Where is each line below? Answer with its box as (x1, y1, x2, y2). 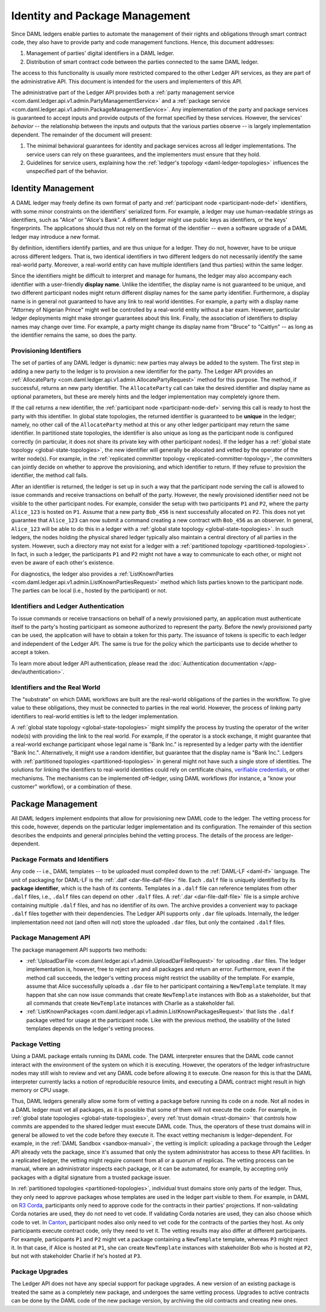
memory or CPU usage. (11, 1086, 69, 1094)
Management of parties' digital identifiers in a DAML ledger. (26, 50, 174, 57)
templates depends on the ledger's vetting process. (26, 1025, 155, 1032)
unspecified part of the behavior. (26, 167, 108, 175)
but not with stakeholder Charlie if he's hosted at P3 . (11, 1252, 142, 1260)
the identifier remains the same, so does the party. (11, 331, 137, 339)
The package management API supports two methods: (11, 946, 147, 953)
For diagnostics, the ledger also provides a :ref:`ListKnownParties (11, 570, 174, 577)
